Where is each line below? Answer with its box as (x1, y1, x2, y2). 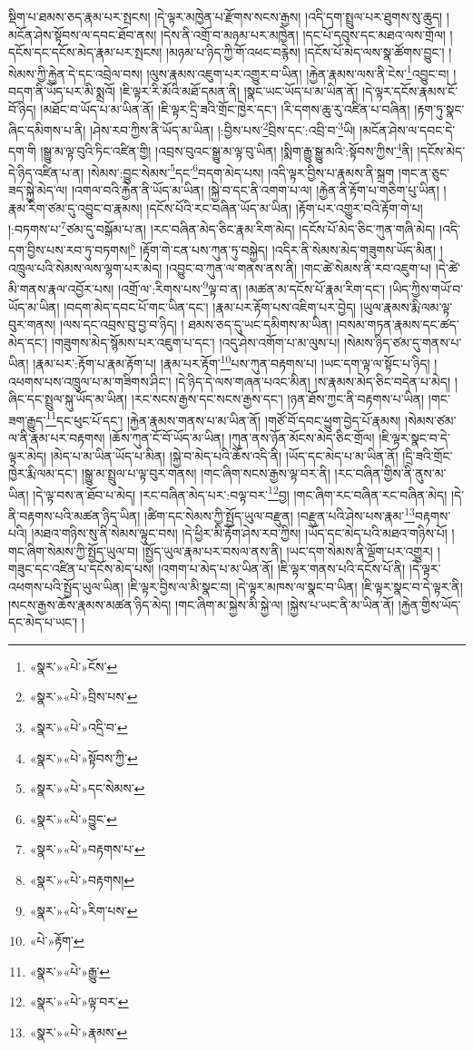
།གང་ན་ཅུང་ (398, 162, 450, 182)
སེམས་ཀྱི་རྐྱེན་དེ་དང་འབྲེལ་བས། (8, 64, 143, 83)
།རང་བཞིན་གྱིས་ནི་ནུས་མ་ (334, 464, 447, 483)
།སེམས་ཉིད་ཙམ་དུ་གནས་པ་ (343, 332, 462, 351)
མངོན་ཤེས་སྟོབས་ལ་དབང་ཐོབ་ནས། (8, 25, 157, 44)
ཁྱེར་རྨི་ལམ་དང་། (8, 464, 78, 483)
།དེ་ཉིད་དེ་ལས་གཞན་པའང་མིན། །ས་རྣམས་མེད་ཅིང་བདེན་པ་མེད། (175, 371, 450, 390)
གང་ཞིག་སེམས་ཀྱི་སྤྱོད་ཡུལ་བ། (8, 541, 139, 560)
